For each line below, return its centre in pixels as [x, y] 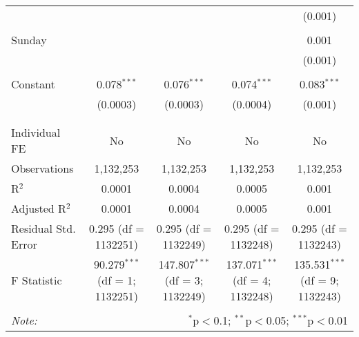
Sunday [29, 40]
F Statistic [37, 280]
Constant [33, 84]
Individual [36, 132]
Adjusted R [39, 208]
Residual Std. [43, 228]
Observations [42, 168]
